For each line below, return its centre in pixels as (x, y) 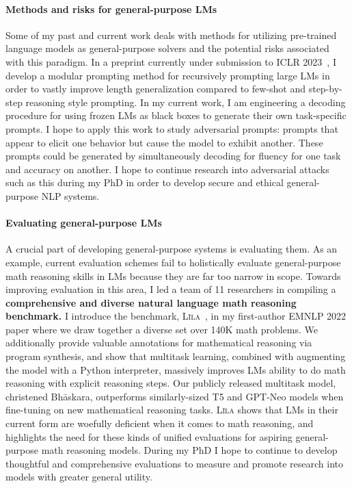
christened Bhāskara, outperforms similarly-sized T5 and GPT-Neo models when (175, 396)
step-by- (325, 89)
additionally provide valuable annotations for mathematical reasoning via (159, 343)
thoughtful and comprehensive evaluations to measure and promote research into (175, 463)
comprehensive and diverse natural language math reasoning (151, 302)
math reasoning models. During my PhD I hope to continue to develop (189, 450)
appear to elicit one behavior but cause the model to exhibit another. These (164, 142)
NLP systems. (70, 195)
